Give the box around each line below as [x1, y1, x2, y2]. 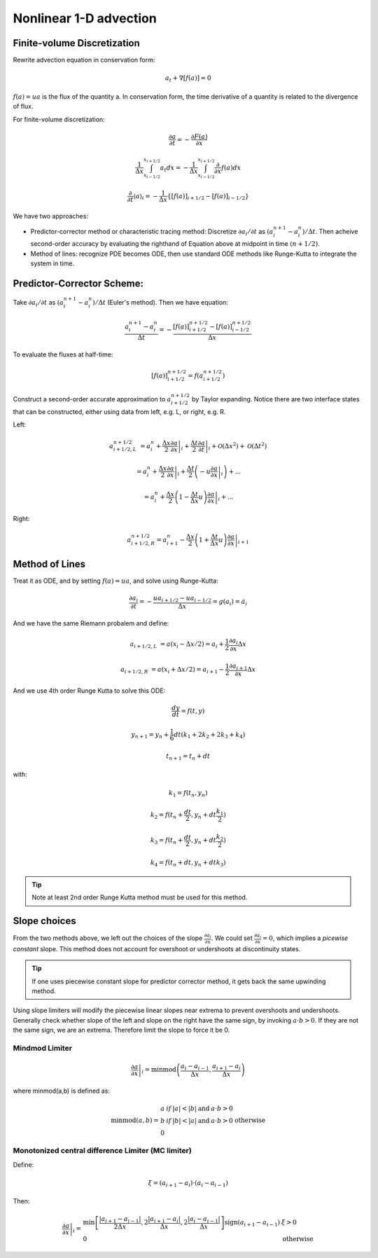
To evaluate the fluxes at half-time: [13, 350, 113, 359]
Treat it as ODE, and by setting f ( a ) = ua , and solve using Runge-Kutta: [13, 576, 218, 585]
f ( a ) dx [221, 163, 241, 172]
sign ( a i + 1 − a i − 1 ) [224, 1219, 281, 1228]
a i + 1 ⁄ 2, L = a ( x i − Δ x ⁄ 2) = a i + [129, 640, 224, 650]
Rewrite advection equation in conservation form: [13, 56, 155, 64]
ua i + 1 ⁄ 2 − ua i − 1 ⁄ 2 [153, 594, 211, 604]
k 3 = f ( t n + [150, 836, 183, 845]
